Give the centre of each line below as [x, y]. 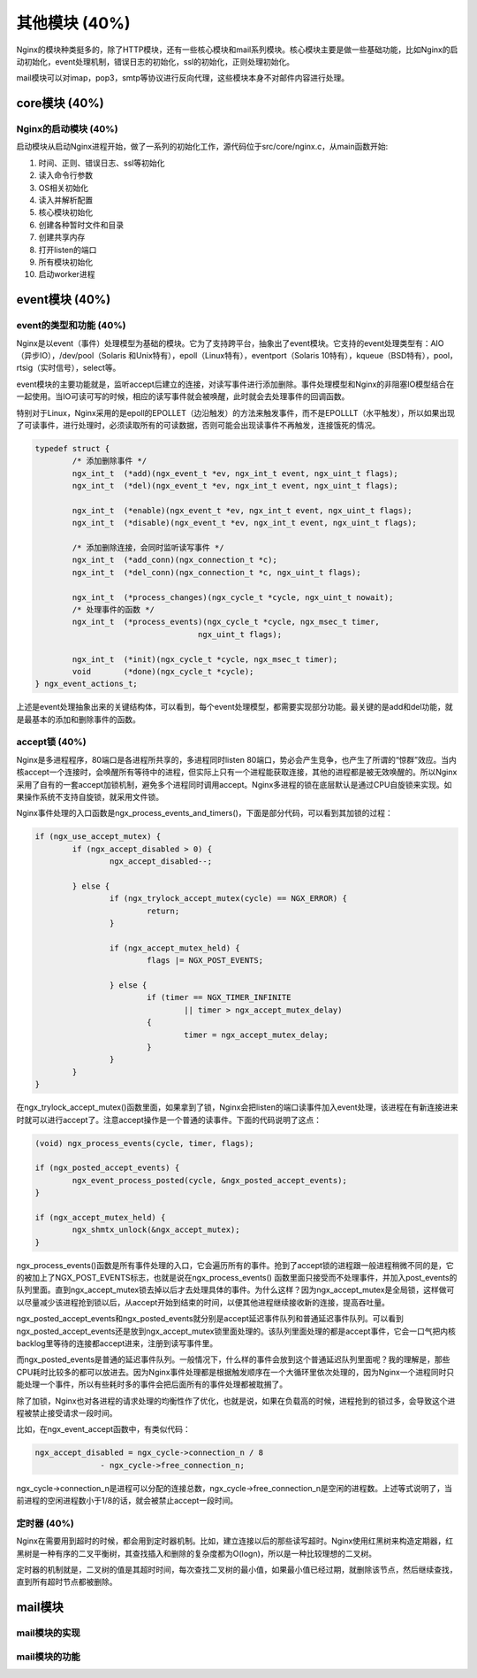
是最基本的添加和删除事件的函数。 [78, 719]
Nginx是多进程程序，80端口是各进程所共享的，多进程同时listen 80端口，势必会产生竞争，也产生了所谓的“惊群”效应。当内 [236, 759]
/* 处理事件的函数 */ [113, 609]
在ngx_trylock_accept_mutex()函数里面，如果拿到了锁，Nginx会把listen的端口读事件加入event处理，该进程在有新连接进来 [237, 1107]
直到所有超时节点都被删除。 [67, 1582]
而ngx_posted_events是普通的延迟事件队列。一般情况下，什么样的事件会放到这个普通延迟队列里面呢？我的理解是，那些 [233, 1359]
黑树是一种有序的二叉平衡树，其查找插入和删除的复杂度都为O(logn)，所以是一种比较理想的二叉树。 [197, 1553]
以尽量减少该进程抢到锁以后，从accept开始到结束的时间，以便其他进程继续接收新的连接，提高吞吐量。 [203, 1302]
